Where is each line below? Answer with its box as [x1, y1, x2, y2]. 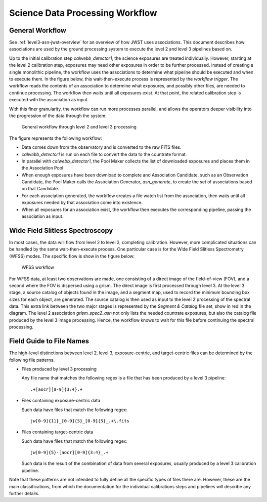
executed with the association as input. [9, 97, 89, 103]
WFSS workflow [21, 264, 54, 270]
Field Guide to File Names [9, 337, 89, 345]
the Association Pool [21, 165, 64, 171]
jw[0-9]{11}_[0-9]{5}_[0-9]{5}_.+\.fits [30, 418, 130, 423]
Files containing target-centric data [21, 429, 93, 435]
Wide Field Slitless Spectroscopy [9, 226, 113, 235]
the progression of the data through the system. [9, 113, 107, 119]
